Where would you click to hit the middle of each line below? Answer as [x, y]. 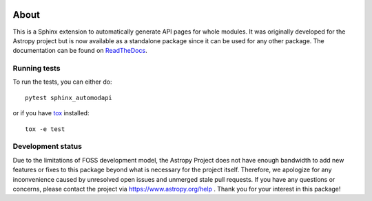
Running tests [37, 69]
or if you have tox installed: [51, 113]
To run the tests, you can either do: [62, 82]
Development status [48, 146]
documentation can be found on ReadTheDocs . [80, 51]
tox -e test [45, 129]
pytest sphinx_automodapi [69, 97]
